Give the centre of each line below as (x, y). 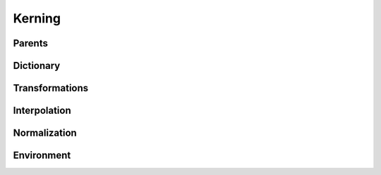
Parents (31, 43)
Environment (42, 156)
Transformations (51, 88)
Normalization (45, 133)
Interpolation (42, 111)
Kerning (37, 18)
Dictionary (37, 66)
